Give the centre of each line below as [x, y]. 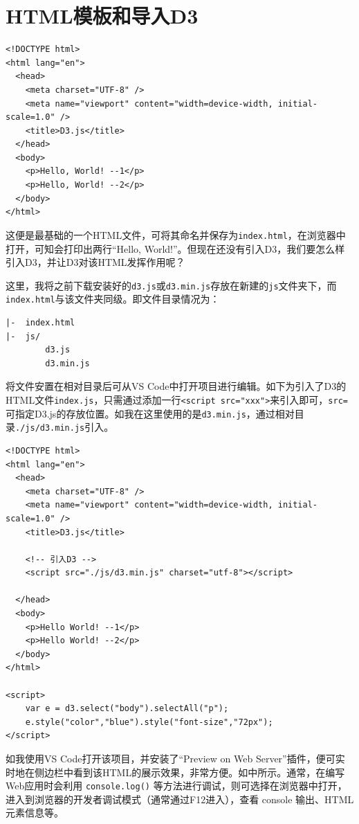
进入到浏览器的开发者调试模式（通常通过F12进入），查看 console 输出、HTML [180, 799]
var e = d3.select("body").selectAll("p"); [127, 709]
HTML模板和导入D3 [102, 16]
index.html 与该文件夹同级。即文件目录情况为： [113, 299]
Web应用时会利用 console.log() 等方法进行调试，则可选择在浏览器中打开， [176, 786]
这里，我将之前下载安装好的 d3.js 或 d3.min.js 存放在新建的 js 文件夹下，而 [171, 285]
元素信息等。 [35, 813]
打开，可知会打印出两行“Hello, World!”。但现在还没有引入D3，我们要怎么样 [175, 248]
